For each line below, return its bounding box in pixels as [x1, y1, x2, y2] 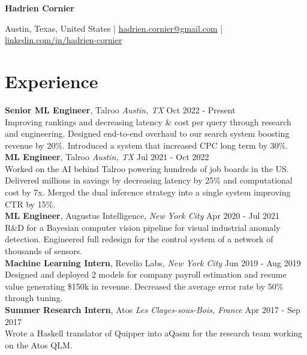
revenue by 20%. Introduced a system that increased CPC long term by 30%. [5, 139, 288, 151]
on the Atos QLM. [5, 338, 73, 351]
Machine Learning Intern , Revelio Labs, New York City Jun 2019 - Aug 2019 [5, 256, 301, 269]
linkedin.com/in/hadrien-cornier [5, 34, 122, 46]
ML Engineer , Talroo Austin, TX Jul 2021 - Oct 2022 [5, 151, 209, 163]
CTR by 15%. [5, 197, 56, 210]
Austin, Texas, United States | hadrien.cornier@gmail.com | [5, 22, 223, 34]
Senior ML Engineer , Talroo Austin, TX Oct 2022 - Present [5, 103, 236, 116]
